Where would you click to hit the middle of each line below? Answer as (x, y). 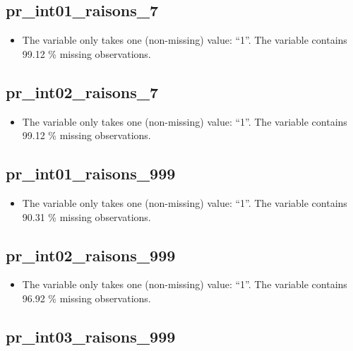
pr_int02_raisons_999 (91, 255)
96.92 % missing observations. (86, 298)
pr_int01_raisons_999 (91, 173)
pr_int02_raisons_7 (82, 91)
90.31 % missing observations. (86, 216)
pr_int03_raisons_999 (91, 336)
